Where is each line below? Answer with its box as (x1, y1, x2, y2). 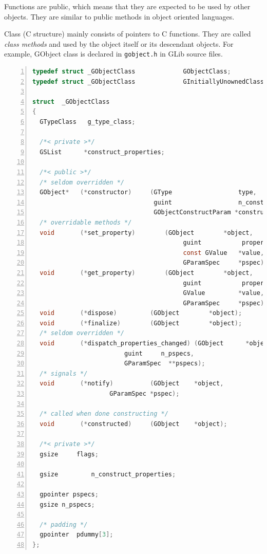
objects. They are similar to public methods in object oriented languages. (4, 11, 235, 22)
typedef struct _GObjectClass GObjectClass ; (32, 68, 231, 76)
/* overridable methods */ (40, 218, 132, 226)
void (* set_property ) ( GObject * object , (40, 229, 253, 236)
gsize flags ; (40, 450, 99, 458)
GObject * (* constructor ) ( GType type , (40, 189, 257, 196)
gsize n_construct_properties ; (40, 470, 176, 478)
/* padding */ (40, 521, 88, 528)
